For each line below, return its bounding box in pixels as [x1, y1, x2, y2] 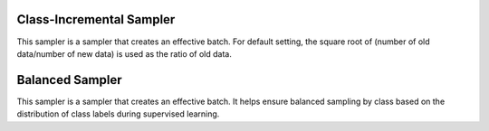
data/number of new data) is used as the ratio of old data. [16, 48, 233, 59]
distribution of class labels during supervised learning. [16, 108, 220, 119]
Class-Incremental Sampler [16, 12, 176, 27]
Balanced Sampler [16, 72, 122, 88]
